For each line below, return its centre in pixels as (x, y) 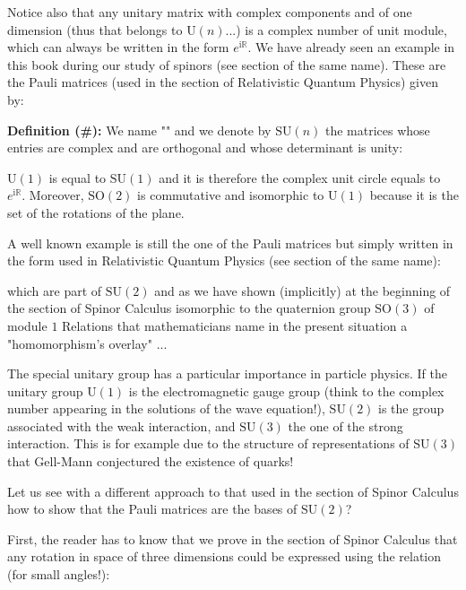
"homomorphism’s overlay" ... (87, 343)
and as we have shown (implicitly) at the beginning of (302, 290)
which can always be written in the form (118, 47)
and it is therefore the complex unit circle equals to (300, 177)
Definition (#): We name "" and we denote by (139, 130)
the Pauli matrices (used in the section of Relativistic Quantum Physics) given (223, 82)
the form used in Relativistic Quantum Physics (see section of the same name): (224, 260)
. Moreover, (53, 195)
